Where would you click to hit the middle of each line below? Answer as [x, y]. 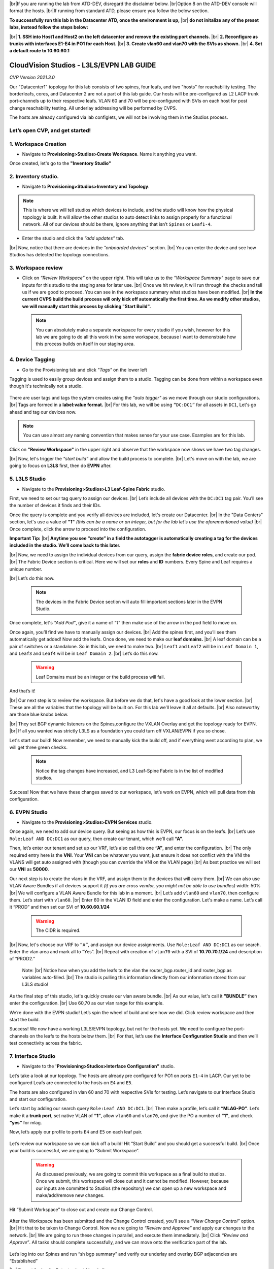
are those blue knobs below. [39, 714]
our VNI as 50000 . [29, 869]
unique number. [26, 569]
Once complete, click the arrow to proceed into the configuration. [78, 529]
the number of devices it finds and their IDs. [55, 506]
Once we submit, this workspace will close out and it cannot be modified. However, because [132, 1181]
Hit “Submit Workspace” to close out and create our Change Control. [81, 1209]
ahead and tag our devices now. [43, 412]
